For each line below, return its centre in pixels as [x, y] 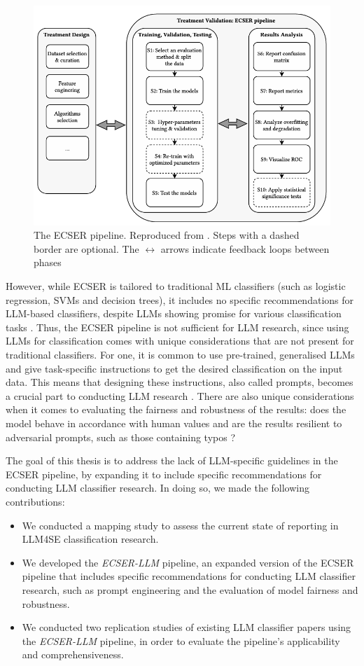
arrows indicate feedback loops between [245, 248]
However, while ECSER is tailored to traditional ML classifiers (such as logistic [176, 286]
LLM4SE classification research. [90, 539]
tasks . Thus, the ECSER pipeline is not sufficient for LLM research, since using [177, 327]
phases [48, 262]
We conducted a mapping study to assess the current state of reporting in [180, 525]
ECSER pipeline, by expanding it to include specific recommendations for [164, 474]
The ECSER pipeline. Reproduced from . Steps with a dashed [167, 235]
